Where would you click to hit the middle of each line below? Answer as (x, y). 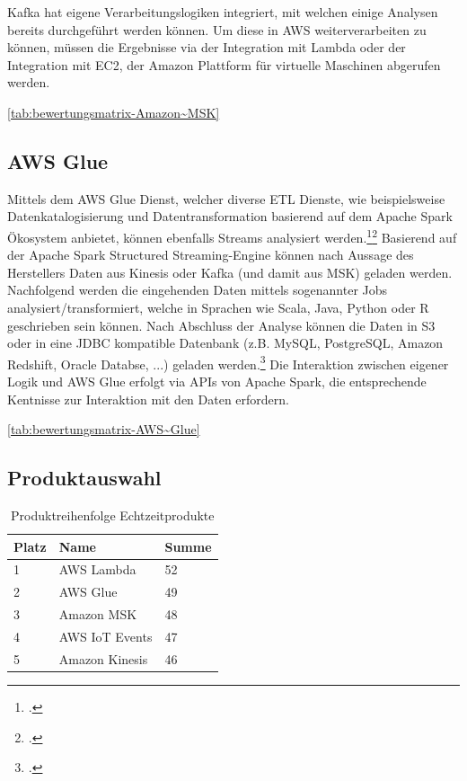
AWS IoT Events (106, 636)
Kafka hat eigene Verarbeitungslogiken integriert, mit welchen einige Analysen (223, 12)
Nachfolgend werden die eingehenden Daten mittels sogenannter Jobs (198, 290)
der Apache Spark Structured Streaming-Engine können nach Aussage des (211, 255)
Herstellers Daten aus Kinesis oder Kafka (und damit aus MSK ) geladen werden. (230, 272)
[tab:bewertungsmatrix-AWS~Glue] (104, 429)
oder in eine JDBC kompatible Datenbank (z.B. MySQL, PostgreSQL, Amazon (225, 343)
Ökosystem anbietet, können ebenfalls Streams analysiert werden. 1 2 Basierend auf (232, 235)
